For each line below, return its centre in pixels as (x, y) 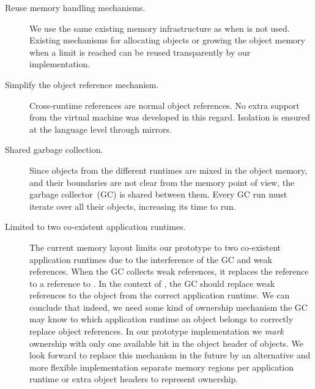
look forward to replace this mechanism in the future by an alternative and (170, 355)
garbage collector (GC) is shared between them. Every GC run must (158, 194)
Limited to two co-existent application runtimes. (95, 227)
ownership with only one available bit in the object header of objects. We (166, 343)
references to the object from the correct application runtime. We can (160, 295)
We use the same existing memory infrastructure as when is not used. (160, 28)
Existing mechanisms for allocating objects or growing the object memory (167, 40)
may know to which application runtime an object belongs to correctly (161, 319)
